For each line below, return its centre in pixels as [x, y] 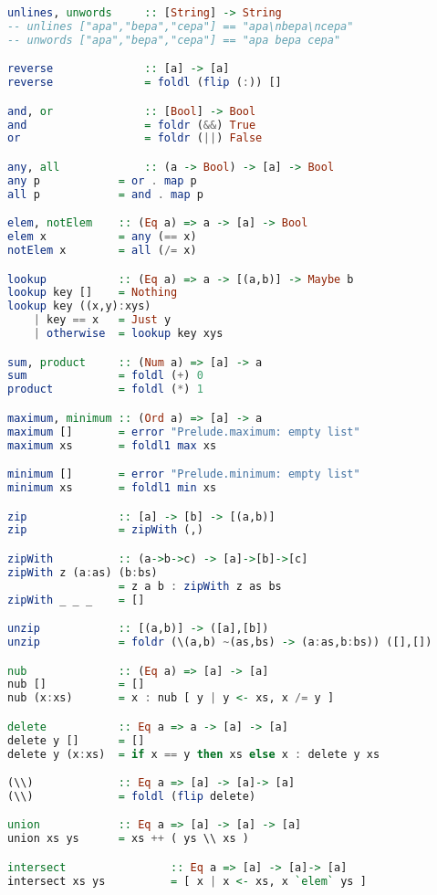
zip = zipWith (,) [105, 530]
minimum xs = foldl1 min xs [112, 488]
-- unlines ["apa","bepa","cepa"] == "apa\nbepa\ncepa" [181, 26]
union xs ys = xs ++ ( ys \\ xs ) [128, 839]
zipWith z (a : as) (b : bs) [83, 572]
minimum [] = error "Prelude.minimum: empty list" [184, 474]
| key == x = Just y [102, 320]
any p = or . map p [102, 180]
